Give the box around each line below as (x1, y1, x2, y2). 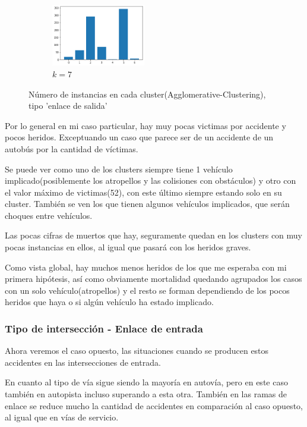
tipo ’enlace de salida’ (29, 99, 107, 112)
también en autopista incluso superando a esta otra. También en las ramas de (5, 388, 287, 400)
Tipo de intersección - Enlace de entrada (5, 321, 203, 335)
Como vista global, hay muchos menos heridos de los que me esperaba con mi (5, 260, 287, 273)
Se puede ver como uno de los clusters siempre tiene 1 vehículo (5, 162, 233, 175)
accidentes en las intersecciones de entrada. (5, 356, 161, 368)
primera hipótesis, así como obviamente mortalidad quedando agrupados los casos (5, 272, 302, 285)
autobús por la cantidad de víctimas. (5, 142, 138, 155)
